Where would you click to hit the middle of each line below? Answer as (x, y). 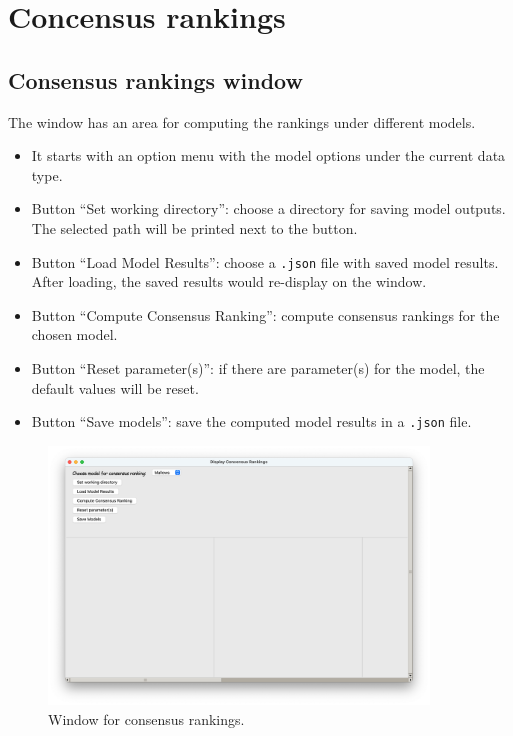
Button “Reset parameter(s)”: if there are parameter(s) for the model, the (258, 367)
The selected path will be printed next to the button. (194, 227)
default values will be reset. (115, 387)
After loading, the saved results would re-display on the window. (229, 281)
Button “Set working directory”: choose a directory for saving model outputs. (268, 208)
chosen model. (74, 334)
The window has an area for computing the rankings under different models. (242, 121)
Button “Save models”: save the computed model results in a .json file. (251, 421)
